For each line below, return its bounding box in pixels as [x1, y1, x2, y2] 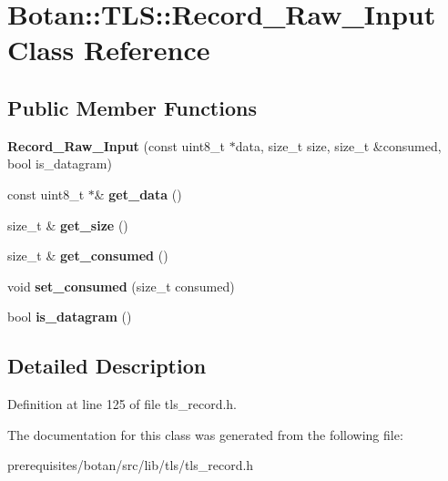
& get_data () [94, 184, 182, 203]
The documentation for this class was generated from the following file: [7, 425, 403, 444]
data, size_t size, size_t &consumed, [235, 136, 442, 155]
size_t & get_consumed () [7, 246, 168, 265]
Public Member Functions [7, 93, 257, 121]
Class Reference [7, 31, 210, 68]
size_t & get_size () [7, 215, 128, 234]
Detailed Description [7, 352, 207, 380]
